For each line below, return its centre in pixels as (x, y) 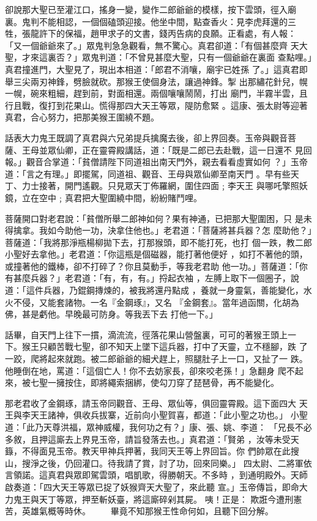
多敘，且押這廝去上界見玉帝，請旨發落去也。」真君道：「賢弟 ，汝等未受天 (152, 439)
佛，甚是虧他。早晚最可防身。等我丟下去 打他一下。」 (111, 314)
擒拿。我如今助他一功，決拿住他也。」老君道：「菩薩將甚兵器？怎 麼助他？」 (162, 230)
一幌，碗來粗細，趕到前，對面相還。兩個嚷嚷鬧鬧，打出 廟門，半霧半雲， (152, 93)
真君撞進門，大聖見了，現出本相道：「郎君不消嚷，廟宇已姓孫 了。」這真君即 (156, 69)
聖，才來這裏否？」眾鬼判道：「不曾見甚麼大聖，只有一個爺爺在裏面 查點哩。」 (158, 57)
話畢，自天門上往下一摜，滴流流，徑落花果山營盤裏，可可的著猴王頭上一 (151, 334)
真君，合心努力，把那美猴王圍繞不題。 (82, 117)
